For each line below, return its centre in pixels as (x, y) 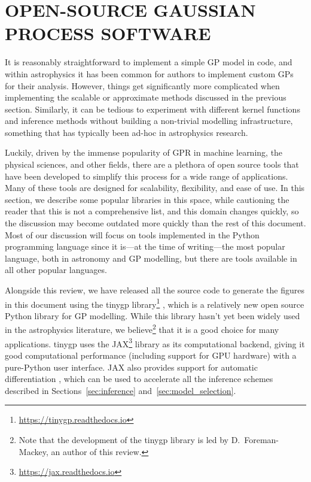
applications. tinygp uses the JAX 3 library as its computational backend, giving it (155, 342)
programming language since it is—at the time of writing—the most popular (145, 246)
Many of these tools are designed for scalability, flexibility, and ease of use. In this (155, 188)
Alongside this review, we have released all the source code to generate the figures (155, 290)
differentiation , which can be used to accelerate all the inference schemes (139, 379)
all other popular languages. (56, 270)
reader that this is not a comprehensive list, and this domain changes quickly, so (152, 211)
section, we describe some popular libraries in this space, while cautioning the (147, 199)
